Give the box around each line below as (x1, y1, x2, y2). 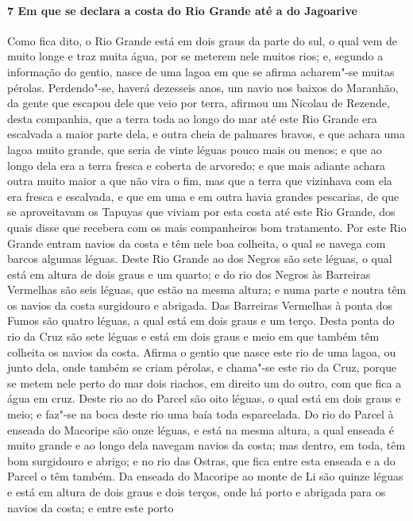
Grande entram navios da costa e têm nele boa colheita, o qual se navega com (7, 234, 386, 251)
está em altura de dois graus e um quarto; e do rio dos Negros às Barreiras (7, 265, 371, 282)
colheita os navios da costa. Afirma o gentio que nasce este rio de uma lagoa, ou (7, 343, 396, 360)
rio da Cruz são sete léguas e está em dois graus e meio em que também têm (7, 328, 380, 345)
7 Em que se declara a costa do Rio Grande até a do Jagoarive (7, 2, 357, 18)
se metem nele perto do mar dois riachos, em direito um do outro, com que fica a (7, 374, 402, 391)
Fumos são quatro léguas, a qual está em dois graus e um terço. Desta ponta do (7, 312, 395, 329)
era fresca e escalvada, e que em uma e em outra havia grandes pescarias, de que (7, 187, 399, 204)
